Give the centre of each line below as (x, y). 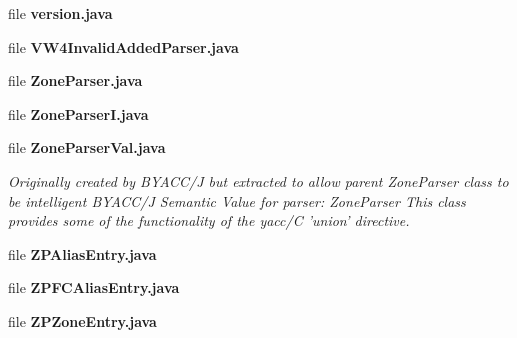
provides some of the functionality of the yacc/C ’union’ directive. (209, 220)
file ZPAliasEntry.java (82, 253)
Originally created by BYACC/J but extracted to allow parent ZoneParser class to (258, 180)
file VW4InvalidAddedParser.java (123, 46)
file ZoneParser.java (75, 80)
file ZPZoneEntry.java (82, 320)
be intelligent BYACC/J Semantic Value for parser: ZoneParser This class (237, 200)
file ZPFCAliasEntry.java (94, 287)
